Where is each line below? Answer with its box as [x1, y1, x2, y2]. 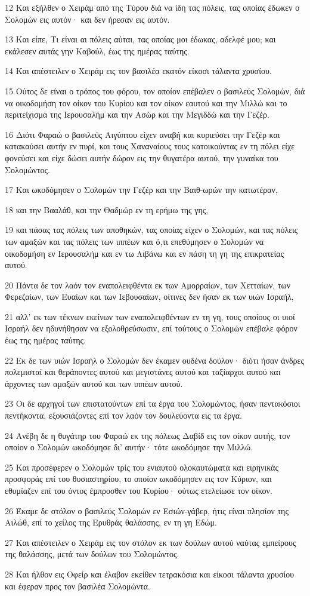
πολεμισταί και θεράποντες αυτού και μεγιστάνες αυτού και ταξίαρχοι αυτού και [5, 365, 281, 378]
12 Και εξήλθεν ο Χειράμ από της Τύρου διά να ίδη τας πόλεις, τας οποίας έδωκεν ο [5, 1, 300, 13]
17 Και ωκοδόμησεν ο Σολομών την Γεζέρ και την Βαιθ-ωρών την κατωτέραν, [5, 183, 278, 196]
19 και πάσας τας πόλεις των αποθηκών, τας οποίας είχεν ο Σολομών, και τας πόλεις [5, 223, 298, 236]
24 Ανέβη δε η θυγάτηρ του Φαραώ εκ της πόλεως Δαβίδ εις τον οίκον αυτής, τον [5, 429, 290, 441]
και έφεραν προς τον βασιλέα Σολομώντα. [5, 579, 150, 592]
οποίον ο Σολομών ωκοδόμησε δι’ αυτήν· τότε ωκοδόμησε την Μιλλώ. [5, 441, 253, 453]
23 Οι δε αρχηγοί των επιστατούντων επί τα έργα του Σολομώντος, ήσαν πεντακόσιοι [5, 397, 300, 410]
